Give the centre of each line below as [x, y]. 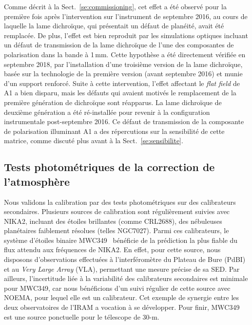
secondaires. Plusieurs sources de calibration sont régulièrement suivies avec [117, 211]
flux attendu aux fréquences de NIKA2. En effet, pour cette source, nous [112, 249]
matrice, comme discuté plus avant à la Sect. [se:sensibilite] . [94, 141]
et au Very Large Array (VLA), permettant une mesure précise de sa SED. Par [122, 269]
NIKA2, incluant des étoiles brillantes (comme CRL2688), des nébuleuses [113, 221]
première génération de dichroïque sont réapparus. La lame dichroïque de [113, 102]
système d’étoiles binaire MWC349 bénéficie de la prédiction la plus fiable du [121, 240]
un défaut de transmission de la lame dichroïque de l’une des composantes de [119, 45]
